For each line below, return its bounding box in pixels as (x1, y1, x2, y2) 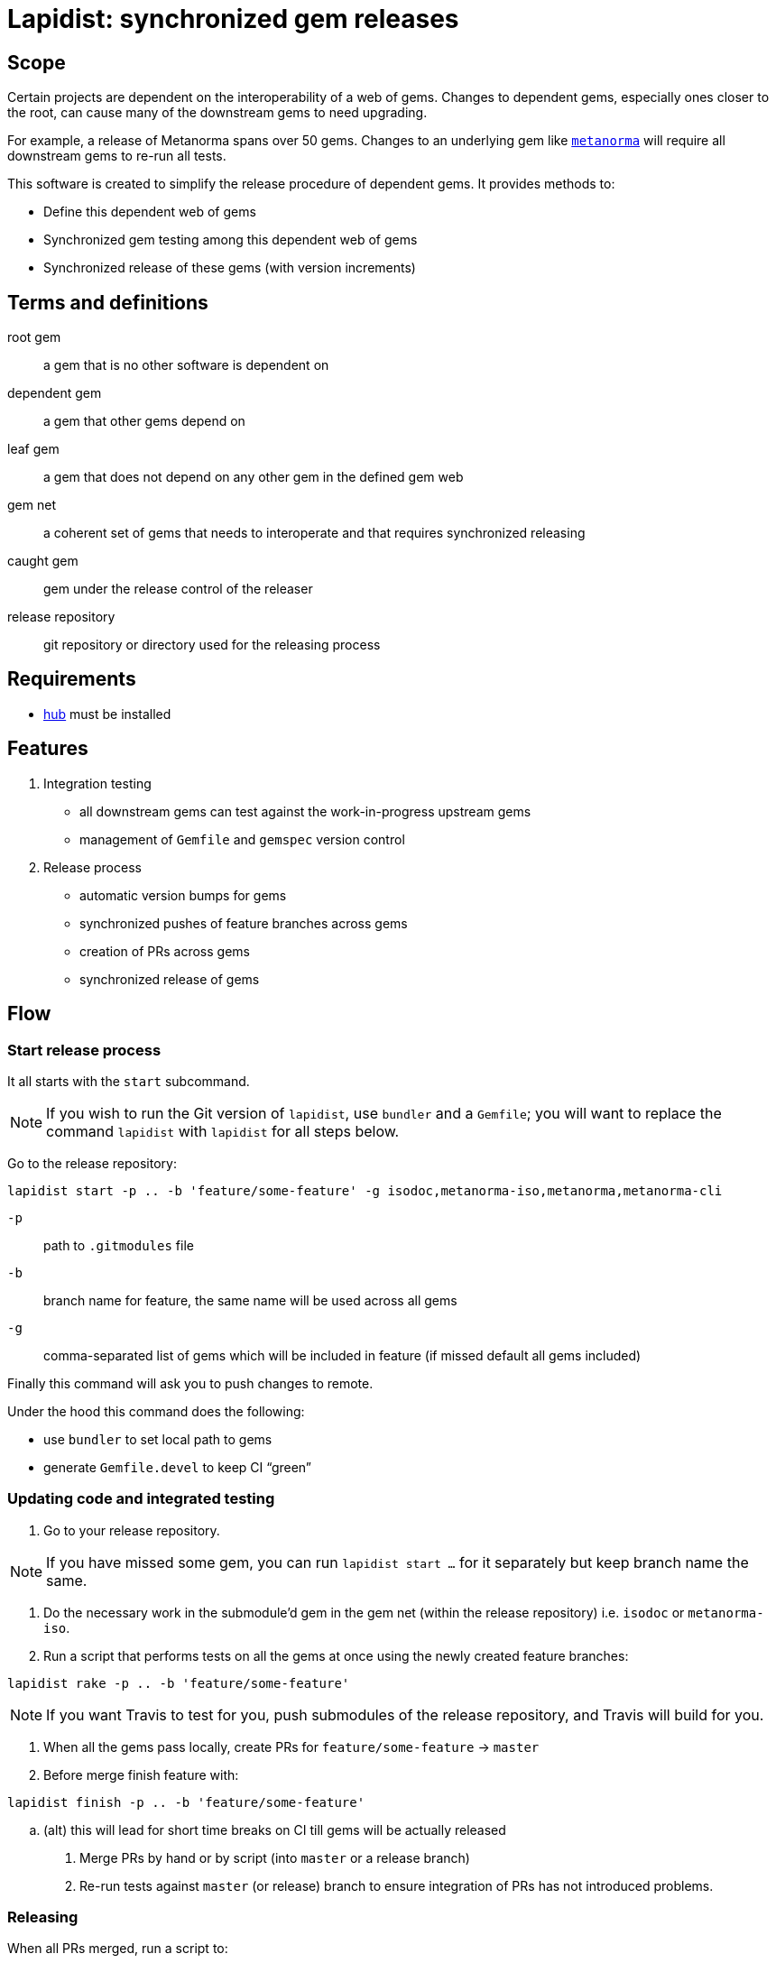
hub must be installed (43, 705, 171, 722)
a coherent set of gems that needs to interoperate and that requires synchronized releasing (43, 525, 586, 541)
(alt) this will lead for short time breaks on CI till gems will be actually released (43, 1821, 506, 1838)
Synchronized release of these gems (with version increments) (43, 260, 416, 276)
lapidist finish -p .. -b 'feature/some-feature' (7, 1794, 365, 1810)
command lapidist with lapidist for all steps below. (46, 1121, 400, 1140)
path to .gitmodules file (43, 1237, 194, 1253)
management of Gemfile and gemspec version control (79, 831, 405, 847)
